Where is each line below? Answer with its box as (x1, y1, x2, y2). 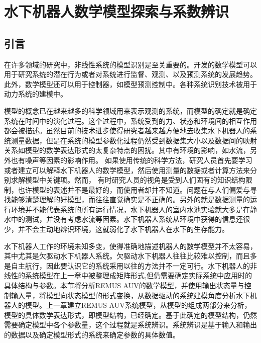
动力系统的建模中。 (4, 89, 67, 99)
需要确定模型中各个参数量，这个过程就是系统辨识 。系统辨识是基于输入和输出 (4, 319, 257, 330)
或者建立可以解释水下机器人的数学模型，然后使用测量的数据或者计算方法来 (4, 164, 250, 175)
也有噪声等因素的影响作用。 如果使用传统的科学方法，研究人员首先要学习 (11, 154, 252, 165)
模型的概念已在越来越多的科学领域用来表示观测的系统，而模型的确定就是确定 (4, 105, 257, 116)
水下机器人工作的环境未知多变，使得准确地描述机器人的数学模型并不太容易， (4, 240, 257, 251)
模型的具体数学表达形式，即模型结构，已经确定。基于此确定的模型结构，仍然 (4, 309, 257, 320)
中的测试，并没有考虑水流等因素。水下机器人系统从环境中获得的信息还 (11, 214, 243, 224)
